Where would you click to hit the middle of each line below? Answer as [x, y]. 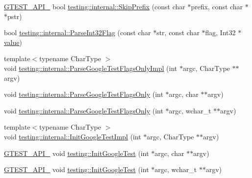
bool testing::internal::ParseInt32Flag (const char [78, 33]
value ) [13, 42]
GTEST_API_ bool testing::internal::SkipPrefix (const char [95, 6]
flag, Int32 [220, 33]
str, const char [178, 33]
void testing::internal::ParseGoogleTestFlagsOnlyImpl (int [91, 68]
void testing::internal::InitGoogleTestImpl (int [73, 136]
